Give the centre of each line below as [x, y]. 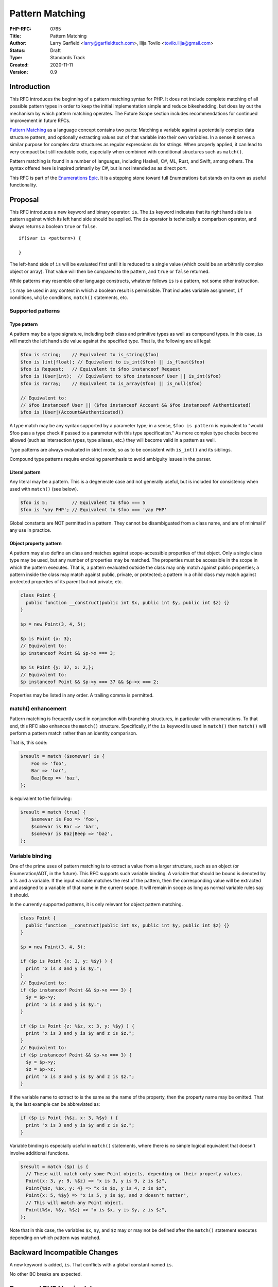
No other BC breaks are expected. [46, 1274]
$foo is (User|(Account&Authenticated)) [72, 412]
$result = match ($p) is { [54, 1167]
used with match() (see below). [44, 489]
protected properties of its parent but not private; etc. [66, 582]
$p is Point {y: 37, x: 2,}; [57, 667]
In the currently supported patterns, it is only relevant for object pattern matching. [96, 905]
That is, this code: [29, 743]
